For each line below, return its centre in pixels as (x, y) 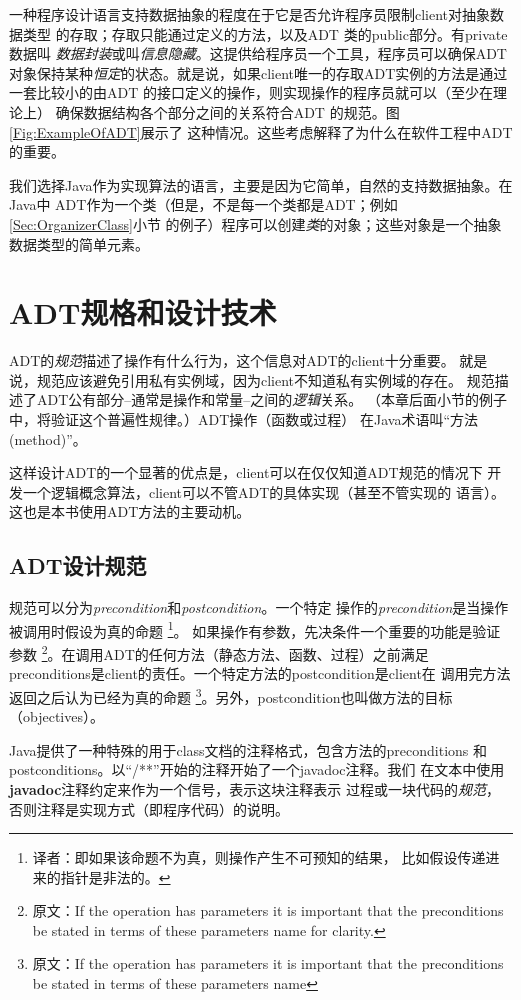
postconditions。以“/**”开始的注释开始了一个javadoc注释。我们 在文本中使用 (257, 769)
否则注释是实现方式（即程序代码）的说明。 (149, 808)
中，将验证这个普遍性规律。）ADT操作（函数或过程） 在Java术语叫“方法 (243, 419)
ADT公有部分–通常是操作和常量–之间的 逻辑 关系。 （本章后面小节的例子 (271, 399)
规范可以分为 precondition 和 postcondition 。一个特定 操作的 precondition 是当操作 (259, 607)
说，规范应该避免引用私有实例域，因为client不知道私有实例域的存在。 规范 (252, 379)
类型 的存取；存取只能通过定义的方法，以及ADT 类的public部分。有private (265, 33)
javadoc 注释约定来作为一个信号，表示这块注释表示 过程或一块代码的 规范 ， (254, 788)
